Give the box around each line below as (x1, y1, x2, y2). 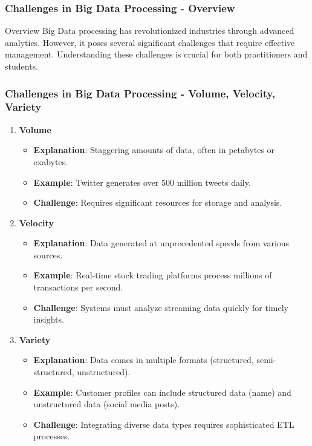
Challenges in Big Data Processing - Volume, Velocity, (5, 85, 276, 100)
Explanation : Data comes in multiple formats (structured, (33, 353, 254, 366)
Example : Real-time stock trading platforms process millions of (33, 269, 272, 281)
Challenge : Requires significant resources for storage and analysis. (33, 196, 282, 209)
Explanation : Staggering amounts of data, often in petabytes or (33, 143, 275, 156)
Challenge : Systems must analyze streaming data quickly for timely (33, 301, 288, 313)
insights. (33, 313, 64, 326)
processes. (33, 430, 70, 442)
